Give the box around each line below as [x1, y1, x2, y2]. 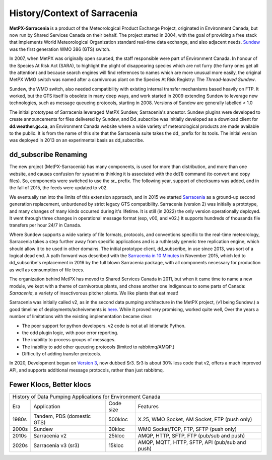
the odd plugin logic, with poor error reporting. [22, 330, 118, 336]
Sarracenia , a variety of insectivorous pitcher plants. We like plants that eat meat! [9, 290, 179, 296]
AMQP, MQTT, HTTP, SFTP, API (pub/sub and [138, 438, 246, 445]
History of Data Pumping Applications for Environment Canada [12, 393, 161, 400]
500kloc [108, 416, 128, 423]
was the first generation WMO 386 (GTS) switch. [9, 46, 111, 52]
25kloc [108, 432, 125, 439]
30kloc [108, 425, 125, 432]
